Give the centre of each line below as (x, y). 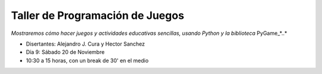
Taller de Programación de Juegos (97, 15)
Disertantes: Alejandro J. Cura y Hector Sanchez (86, 44)
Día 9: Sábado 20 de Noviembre (65, 52)
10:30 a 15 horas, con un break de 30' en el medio (87, 60)
